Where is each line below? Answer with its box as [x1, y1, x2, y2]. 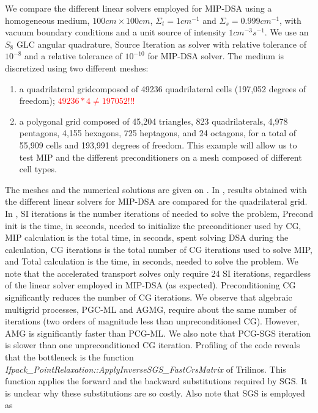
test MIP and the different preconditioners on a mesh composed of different [19, 150, 302, 163]
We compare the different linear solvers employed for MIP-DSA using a [5, 2, 272, 14]
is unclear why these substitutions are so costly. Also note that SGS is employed [5, 386, 305, 399]
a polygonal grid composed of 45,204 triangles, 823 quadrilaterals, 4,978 [19, 114, 288, 127]
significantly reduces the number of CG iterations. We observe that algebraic [5, 291, 292, 304]
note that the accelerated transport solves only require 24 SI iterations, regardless [5, 266, 311, 279]
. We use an [264, 26, 309, 38]
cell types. [19, 163, 57, 175]
